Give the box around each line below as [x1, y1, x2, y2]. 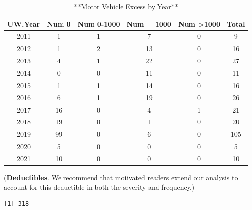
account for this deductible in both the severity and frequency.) [4, 181, 195, 192]
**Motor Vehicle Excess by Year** [74, 1, 178, 11]
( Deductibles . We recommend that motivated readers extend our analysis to [4, 172, 238, 182]
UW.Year [7, 18, 40, 29]
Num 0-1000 [77, 18, 120, 29]
